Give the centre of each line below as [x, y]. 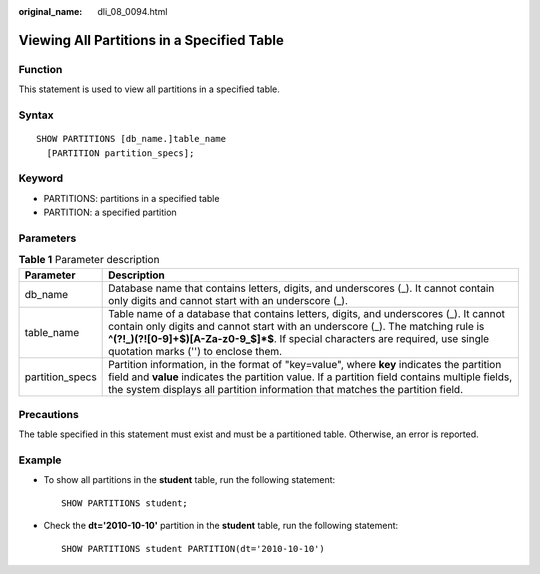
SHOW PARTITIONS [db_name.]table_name [131, 139]
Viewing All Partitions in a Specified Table [151, 40]
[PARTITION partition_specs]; [120, 153]
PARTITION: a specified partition [110, 212]
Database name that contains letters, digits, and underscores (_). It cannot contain [301, 288]
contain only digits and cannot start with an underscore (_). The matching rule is [296, 326]
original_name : [50, 11]
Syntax [36, 115]
